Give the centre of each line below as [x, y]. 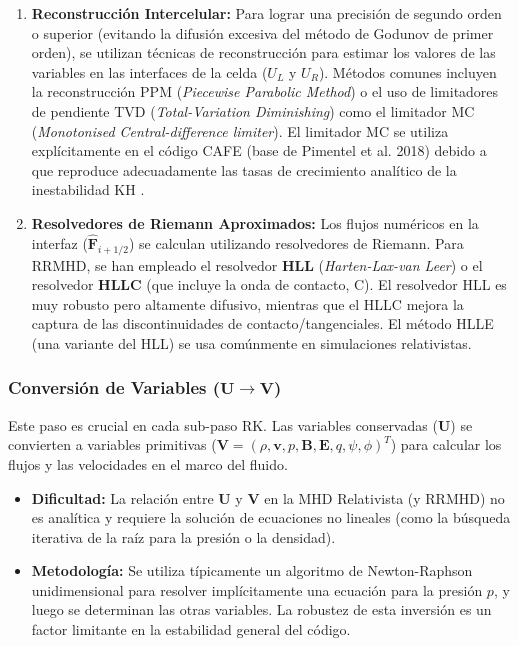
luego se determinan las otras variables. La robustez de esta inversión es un [261, 609]
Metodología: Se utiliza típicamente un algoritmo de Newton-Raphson [252, 570]
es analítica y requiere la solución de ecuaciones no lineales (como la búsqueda [271, 517]
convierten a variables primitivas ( [112, 444]
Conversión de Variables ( [114, 387]
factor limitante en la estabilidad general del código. [191, 629]
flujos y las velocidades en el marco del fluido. [148, 463]
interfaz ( [59, 242]
